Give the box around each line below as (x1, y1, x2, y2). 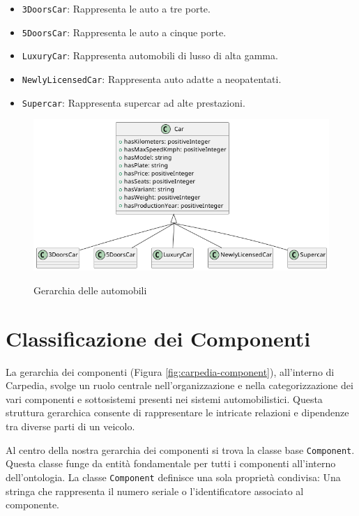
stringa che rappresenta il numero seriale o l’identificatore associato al (6, 483, 304, 498)
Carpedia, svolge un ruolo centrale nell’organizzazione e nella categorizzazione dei (6, 378, 353, 393)
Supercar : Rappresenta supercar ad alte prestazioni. (22, 95, 245, 109)
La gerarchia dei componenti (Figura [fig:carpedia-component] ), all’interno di (6, 364, 335, 379)
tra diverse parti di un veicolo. (6, 419, 135, 434)
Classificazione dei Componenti (6, 324, 311, 352)
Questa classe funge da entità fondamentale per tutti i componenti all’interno (6, 456, 336, 471)
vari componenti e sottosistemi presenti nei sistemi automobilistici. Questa (6, 391, 323, 406)
